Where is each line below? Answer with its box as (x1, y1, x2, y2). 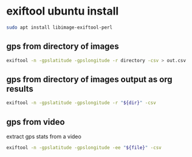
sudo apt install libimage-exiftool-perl (6, 24, 113, 30)
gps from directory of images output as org (6, 74, 173, 85)
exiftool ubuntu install (6, 4, 119, 18)
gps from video (6, 117, 65, 127)
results (6, 83, 33, 94)
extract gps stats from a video (6, 133, 82, 140)
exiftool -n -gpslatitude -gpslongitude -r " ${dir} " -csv (6, 100, 156, 106)
